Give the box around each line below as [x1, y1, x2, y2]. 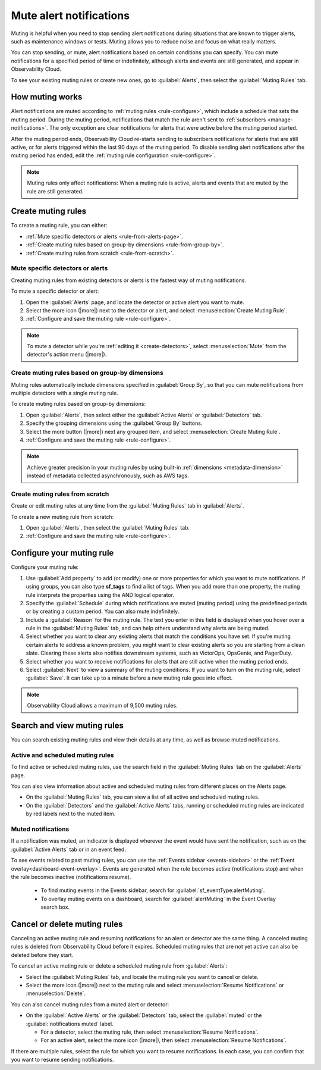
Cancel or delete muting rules [11, 919, 123, 929]
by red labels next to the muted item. [26, 810, 116, 818]
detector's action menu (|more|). [27, 351, 107, 358]
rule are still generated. [27, 187, 84, 195]
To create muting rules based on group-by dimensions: [11, 401, 146, 408]
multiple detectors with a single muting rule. [11, 390, 118, 397]
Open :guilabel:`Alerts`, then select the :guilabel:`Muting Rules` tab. [26, 524, 190, 531]
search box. [40, 903, 70, 911]
